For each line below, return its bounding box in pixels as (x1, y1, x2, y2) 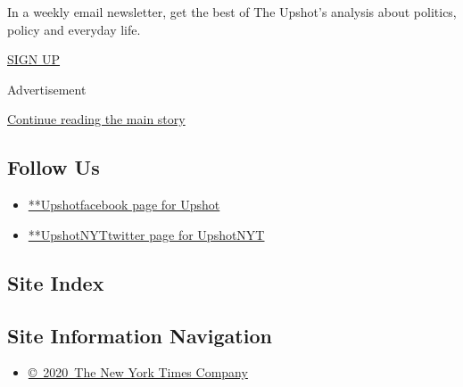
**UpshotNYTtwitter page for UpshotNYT (28, 225, 265, 243)
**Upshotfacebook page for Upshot (28, 195, 220, 214)
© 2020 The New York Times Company (28, 363, 248, 382)
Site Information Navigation (7, 321, 272, 349)
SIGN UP (7, 50, 61, 69)
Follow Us (7, 153, 100, 181)
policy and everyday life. (7, 20, 141, 38)
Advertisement (7, 79, 87, 98)
